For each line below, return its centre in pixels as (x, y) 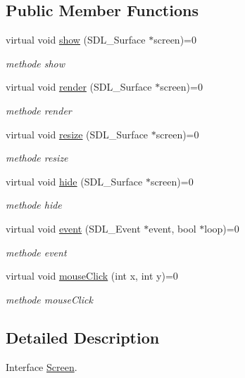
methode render (39, 110)
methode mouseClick (49, 299)
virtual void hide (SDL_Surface (74, 181)
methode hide (34, 205)
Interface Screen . (42, 366)
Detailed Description (83, 337)
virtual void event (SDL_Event (73, 228)
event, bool (172, 228)
